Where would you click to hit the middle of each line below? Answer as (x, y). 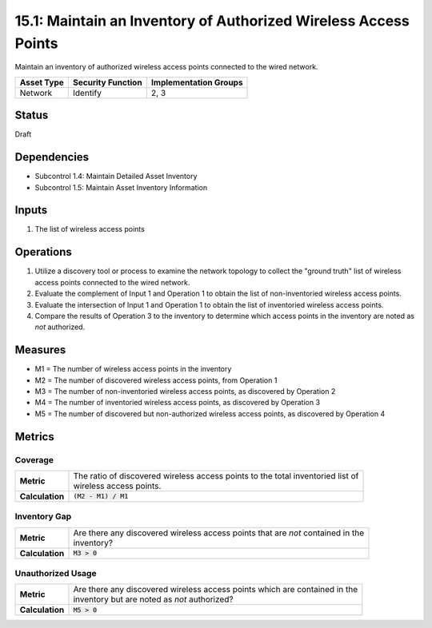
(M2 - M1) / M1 (101, 497)
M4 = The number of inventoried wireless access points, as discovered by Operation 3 (177, 403)
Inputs (31, 211)
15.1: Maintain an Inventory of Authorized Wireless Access (212, 21)
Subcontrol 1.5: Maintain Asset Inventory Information (121, 187)
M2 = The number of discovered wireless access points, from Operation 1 (156, 380)
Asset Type (42, 82)
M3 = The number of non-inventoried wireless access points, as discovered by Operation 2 (185, 391)
